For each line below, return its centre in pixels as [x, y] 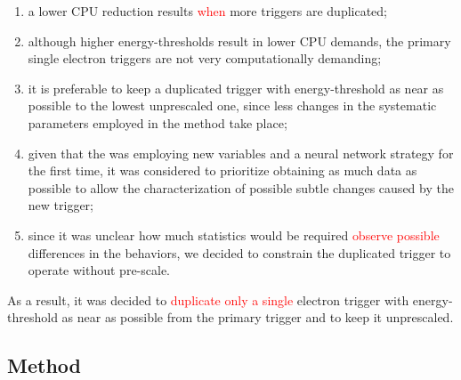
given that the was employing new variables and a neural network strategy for [241, 153]
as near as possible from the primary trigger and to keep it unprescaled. [258, 317]
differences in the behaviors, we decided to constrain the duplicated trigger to [239, 252]
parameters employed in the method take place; [158, 122]
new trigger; [61, 205]
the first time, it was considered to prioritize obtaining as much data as [222, 170]
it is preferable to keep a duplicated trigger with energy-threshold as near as [236, 88]
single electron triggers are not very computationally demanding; [205, 58]
